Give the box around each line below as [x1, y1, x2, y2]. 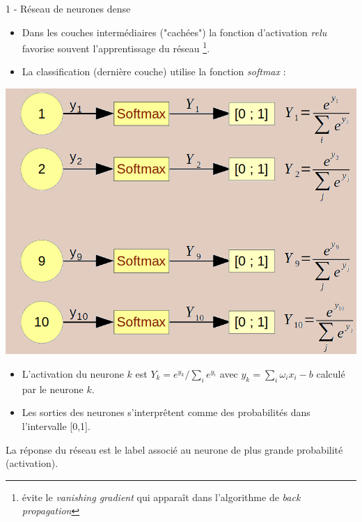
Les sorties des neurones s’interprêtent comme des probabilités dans [22, 405, 310, 420]
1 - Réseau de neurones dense [6, 1, 131, 15]
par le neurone [22, 381, 84, 396]
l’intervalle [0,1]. [22, 418, 90, 433]
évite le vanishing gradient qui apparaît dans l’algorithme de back [22, 489, 301, 504]
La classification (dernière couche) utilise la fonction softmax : [22, 64, 286, 79]
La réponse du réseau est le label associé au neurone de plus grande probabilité [6, 442, 343, 456]
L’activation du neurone [22, 366, 124, 381]
